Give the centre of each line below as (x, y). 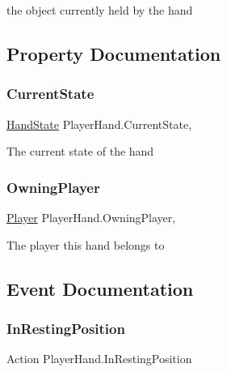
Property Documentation (114, 53)
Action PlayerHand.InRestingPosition (99, 359)
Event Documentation (100, 288)
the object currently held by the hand (100, 10)
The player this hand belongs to (86, 244)
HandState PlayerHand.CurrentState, (99, 124)
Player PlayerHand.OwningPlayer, (91, 217)
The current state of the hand (80, 151)
